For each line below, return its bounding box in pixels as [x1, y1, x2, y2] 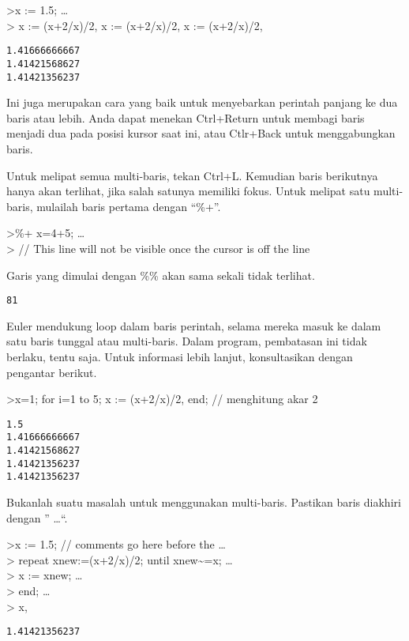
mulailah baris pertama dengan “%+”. [36, 198, 221, 214]
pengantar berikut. [6, 364, 97, 380]
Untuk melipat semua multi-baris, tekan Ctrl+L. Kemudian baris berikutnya [6, 167, 378, 183]
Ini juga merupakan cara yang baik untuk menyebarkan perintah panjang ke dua [6, 94, 398, 111]
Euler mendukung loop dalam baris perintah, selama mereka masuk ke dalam [6, 317, 381, 334]
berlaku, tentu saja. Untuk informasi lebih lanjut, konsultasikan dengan [6, 348, 353, 364]
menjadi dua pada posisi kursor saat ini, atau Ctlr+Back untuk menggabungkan [6, 125, 396, 141]
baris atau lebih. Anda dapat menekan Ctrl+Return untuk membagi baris [6, 109, 365, 126]
